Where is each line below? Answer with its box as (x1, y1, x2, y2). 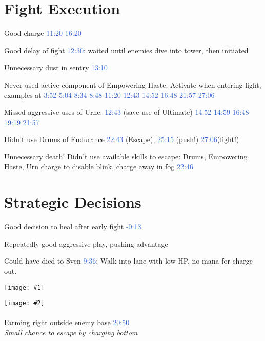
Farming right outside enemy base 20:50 (4, 317, 130, 328)
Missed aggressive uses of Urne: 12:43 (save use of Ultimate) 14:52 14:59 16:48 (4, 107, 249, 117)
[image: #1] (4, 284, 45, 291)
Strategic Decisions (4, 191, 141, 212)
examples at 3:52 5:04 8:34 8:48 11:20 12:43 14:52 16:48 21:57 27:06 (4, 89, 215, 100)
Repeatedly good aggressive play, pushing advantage (4, 238, 168, 249)
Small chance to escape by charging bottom (4, 327, 138, 338)
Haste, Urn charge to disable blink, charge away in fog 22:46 (4, 161, 193, 172)
